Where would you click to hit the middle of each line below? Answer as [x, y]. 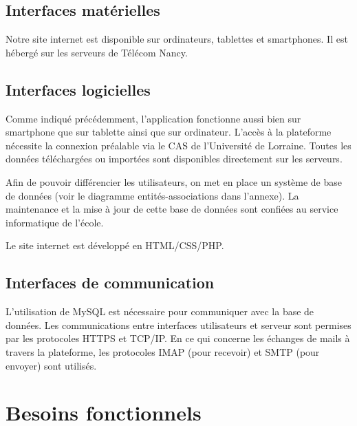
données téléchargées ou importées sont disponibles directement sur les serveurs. [174, 159]
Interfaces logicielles [78, 89]
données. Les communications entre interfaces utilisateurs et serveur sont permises [178, 324]
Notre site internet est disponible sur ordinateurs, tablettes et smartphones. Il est [177, 39]
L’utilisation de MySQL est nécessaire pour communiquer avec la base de [160, 311]
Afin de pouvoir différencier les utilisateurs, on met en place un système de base [174, 181]
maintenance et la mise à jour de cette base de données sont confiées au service [172, 209]
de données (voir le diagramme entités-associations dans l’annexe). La [152, 195]
